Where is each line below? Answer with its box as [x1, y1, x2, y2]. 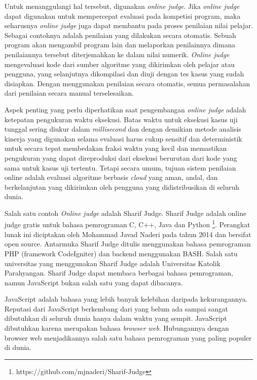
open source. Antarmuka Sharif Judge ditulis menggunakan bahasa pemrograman [4, 239, 251, 249]
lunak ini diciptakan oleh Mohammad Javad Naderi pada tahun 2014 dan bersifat [4, 229, 252, 239]
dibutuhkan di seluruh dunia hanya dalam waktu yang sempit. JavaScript [4, 313, 227, 323]
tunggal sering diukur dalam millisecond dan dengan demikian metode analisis [4, 124, 241, 134]
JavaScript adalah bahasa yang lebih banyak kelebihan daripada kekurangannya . [4, 294, 248, 304]
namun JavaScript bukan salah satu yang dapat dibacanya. [4, 277, 183, 287]
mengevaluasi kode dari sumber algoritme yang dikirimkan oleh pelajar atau [4, 59, 235, 69]
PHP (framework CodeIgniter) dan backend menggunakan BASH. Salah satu [4, 248, 238, 258]
